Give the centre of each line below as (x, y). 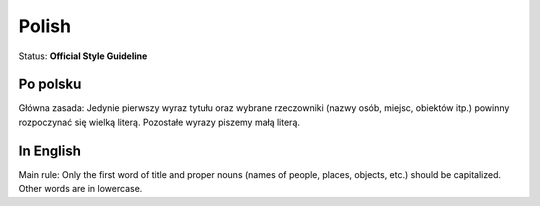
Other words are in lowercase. (80, 189)
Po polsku (50, 84)
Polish (45, 26)
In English (50, 150)
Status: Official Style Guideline (83, 56)
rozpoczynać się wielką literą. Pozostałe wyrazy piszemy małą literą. (159, 122)
